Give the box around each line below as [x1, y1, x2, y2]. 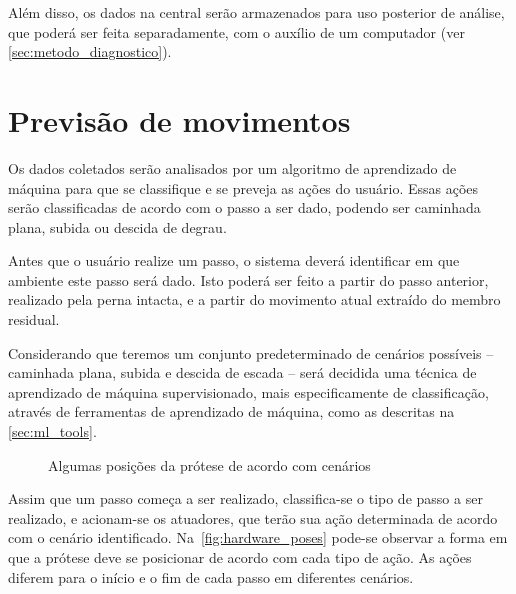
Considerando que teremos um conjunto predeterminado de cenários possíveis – [8, 342, 494, 363]
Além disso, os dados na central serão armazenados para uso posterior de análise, [8, 2, 505, 22]
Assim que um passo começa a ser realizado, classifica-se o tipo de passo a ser [8, 488, 483, 509]
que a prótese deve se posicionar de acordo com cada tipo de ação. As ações [8, 547, 472, 567]
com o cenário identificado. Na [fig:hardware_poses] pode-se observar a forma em [8, 527, 508, 548]
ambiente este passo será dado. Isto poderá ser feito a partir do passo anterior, [8, 269, 489, 290]
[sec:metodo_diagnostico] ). [8, 41, 172, 62]
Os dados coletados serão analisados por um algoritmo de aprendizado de [8, 157, 457, 178]
